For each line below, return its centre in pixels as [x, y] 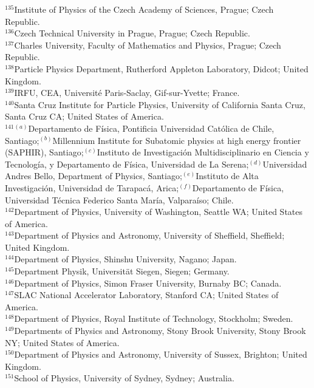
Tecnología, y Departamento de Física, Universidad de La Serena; [127, 164]
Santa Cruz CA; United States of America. [84, 116]
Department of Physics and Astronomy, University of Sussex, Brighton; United [161, 354]
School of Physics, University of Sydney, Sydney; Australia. [124, 378]
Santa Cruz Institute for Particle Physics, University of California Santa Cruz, [160, 104]
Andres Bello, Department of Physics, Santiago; [94, 176]
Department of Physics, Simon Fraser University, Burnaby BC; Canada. [148, 283]
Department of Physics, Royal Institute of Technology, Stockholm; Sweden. [154, 318]
